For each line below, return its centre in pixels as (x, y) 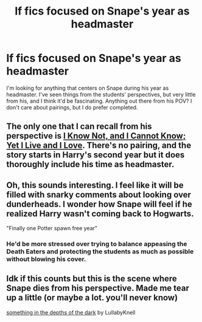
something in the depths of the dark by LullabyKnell (71, 312)
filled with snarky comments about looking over (99, 195)
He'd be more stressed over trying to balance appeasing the (97, 244)
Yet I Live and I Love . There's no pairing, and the (99, 146)
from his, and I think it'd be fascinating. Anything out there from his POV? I (99, 101)
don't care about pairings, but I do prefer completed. (72, 107)
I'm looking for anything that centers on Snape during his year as (88, 88)
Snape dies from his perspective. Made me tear (98, 288)
